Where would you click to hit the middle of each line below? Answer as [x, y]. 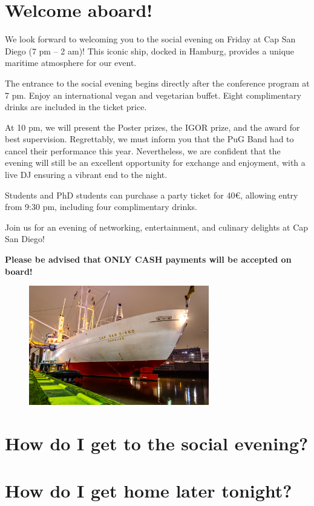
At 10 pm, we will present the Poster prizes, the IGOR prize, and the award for [152, 127]
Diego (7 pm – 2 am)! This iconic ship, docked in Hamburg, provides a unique [150, 51]
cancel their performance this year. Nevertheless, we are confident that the [143, 150]
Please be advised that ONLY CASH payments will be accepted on [148, 259]
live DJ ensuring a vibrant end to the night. [86, 175]
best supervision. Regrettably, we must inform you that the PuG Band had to [149, 139]
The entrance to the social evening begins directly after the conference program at [157, 83]
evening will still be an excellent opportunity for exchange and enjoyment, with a [155, 163]
